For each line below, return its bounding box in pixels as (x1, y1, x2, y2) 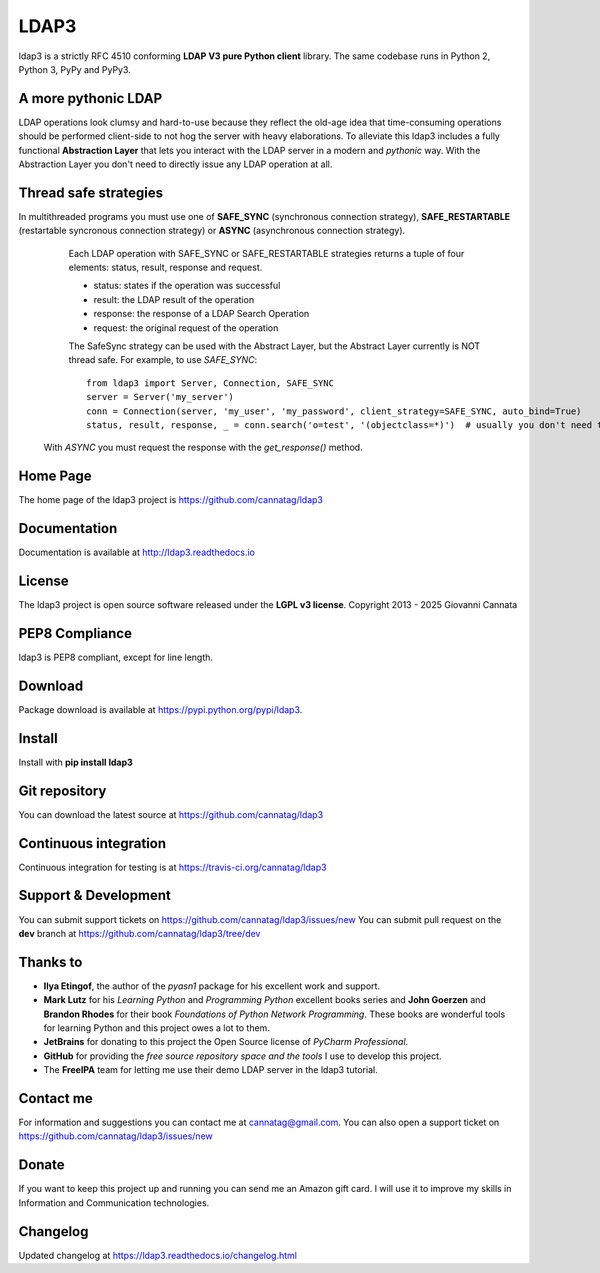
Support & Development (18, 887, 172, 904)
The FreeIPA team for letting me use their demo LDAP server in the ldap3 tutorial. (43, 1064, 379, 1076)
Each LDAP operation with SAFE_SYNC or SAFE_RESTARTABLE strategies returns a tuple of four (68, 247, 465, 259)
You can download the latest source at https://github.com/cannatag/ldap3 (18, 808, 324, 820)
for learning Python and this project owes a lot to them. (43, 1022, 270, 1034)
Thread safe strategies (18, 184, 164, 201)
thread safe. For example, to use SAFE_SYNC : (68, 354, 258, 366)
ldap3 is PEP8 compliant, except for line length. (18, 651, 214, 664)
